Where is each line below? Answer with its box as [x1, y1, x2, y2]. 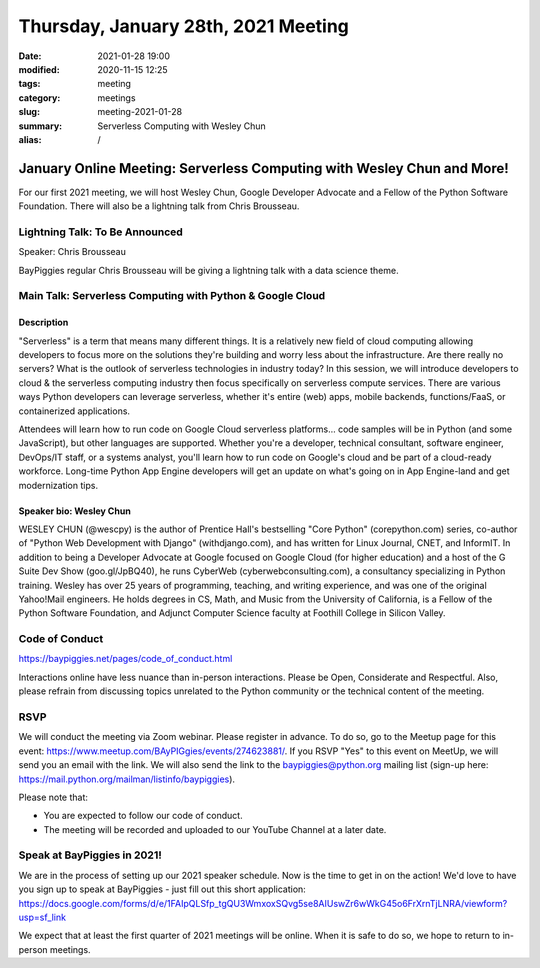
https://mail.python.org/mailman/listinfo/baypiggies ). [18, 773, 235, 785]
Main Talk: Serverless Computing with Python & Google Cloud [18, 289, 326, 303]
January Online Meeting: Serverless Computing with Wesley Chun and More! [18, 160, 509, 177]
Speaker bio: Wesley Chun [18, 505, 132, 517]
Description [18, 316, 69, 329]
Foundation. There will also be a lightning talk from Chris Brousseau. [18, 200, 300, 212]
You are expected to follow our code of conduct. [43, 810, 244, 822]
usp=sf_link [18, 911, 67, 924]
